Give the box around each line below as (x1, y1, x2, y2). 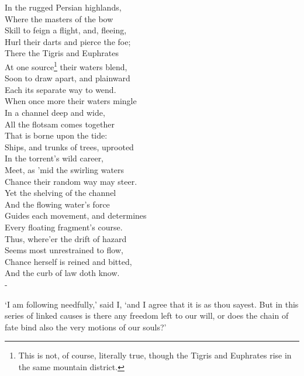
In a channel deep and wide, (5, 106, 105, 118)
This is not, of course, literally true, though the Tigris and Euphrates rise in (18, 349, 292, 361)
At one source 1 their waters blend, (5, 58, 127, 73)
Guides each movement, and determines (5, 209, 147, 222)
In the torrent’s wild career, (5, 152, 104, 164)
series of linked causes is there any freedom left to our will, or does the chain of (5, 309, 289, 322)
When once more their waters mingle (5, 95, 137, 107)
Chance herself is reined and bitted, (5, 255, 132, 267)
